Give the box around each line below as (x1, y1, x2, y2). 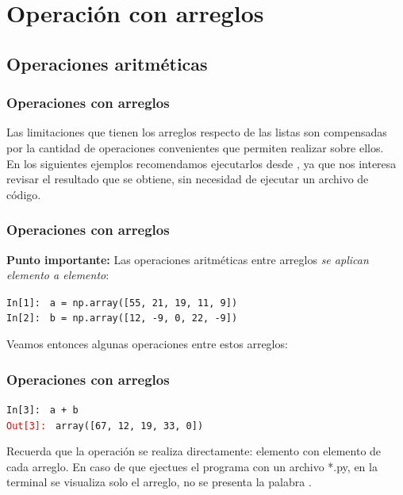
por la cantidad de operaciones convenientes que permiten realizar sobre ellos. (6, 139, 384, 155)
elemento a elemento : (6, 267, 109, 283)
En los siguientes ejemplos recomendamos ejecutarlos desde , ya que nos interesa (6, 155, 397, 171)
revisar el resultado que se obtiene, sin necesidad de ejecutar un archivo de (6, 171, 369, 187)
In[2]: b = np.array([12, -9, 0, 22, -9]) (6, 313, 238, 324)
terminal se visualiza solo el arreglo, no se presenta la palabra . (6, 474, 312, 490)
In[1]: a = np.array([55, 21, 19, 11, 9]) (6, 297, 238, 309)
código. (6, 186, 41, 202)
